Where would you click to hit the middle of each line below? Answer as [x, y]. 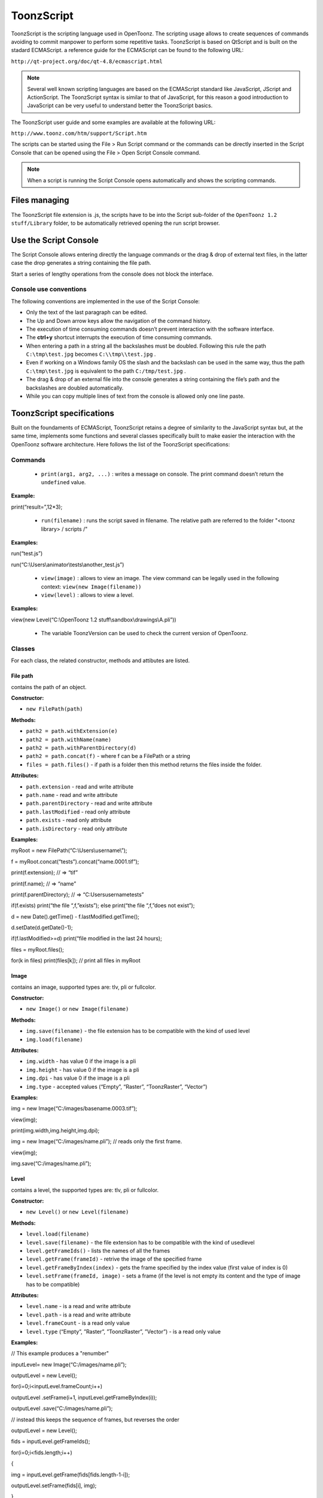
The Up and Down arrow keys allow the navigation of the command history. [119, 321]
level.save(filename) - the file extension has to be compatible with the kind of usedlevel [140, 1242]
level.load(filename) [58, 1234]
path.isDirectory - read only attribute [77, 828]
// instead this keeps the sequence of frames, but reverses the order [95, 1420]
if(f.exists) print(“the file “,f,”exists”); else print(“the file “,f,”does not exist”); [103, 905]
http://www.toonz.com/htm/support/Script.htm [79, 134]
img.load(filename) [54, 1039]
